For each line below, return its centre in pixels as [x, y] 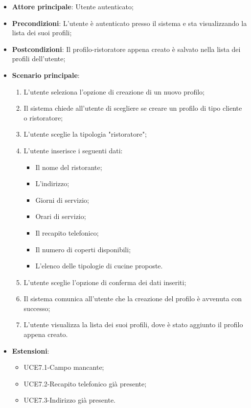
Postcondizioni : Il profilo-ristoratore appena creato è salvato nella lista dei [126, 49]
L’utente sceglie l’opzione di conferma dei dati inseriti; [105, 282]
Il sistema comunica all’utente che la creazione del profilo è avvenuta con [133, 299]
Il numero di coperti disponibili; [83, 249]
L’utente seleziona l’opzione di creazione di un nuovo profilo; [114, 91]
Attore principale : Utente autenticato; [73, 6]
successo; [37, 308]
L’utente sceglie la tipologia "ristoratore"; [85, 134]
